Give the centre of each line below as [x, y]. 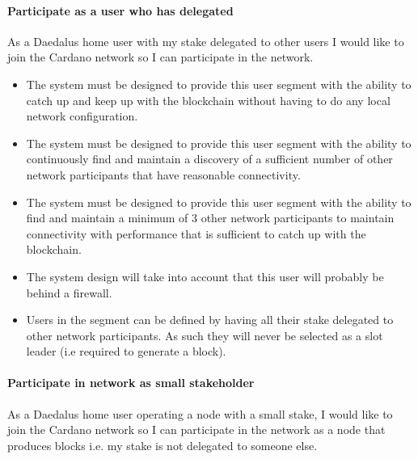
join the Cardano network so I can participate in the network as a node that [196, 430]
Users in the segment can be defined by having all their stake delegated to [210, 320]
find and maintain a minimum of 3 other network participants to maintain [210, 218]
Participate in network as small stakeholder [131, 383]
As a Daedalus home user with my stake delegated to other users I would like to [206, 41]
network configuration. [82, 116]
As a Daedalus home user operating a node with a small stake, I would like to [200, 413]
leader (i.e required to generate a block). [126, 351]
